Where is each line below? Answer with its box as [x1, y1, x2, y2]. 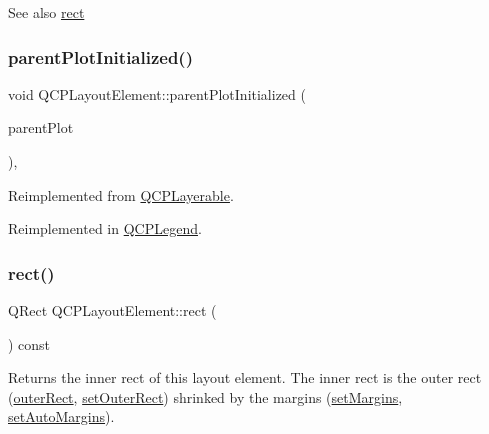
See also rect [8, 2, 85, 22]
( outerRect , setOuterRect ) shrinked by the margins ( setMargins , [8, 386, 403, 407]
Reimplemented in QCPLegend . [8, 218, 202, 239]
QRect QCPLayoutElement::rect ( [8, 300, 217, 320]
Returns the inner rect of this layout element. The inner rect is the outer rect [8, 367, 482, 388]
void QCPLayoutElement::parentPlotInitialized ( [8, 83, 306, 104]
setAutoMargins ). [8, 406, 115, 427]
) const [8, 333, 51, 354]
